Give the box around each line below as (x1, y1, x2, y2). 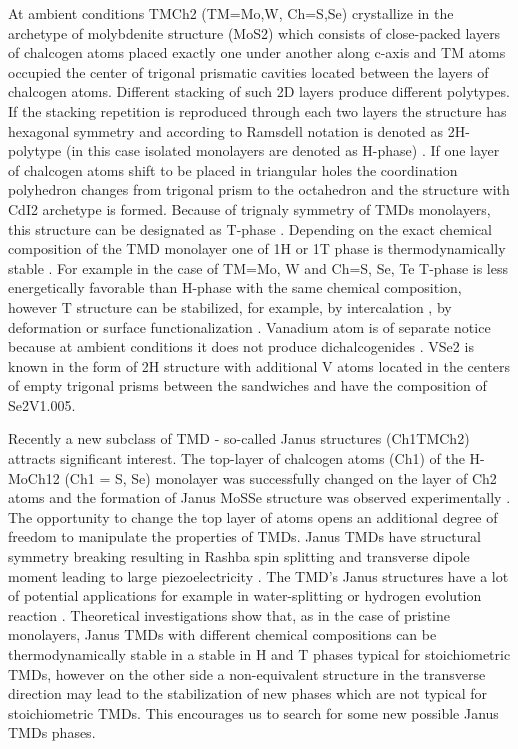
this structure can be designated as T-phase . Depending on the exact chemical (8, 218, 493, 239)
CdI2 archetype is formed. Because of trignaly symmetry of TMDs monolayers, (8, 198, 491, 219)
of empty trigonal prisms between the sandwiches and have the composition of (8, 375, 487, 396)
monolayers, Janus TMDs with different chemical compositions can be (8, 624, 437, 645)
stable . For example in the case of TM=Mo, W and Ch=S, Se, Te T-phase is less (8, 257, 508, 278)
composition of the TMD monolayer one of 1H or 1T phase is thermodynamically (8, 238, 506, 259)
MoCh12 (8, 467, 60, 488)
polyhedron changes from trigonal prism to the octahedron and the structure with (8, 179, 510, 200)
